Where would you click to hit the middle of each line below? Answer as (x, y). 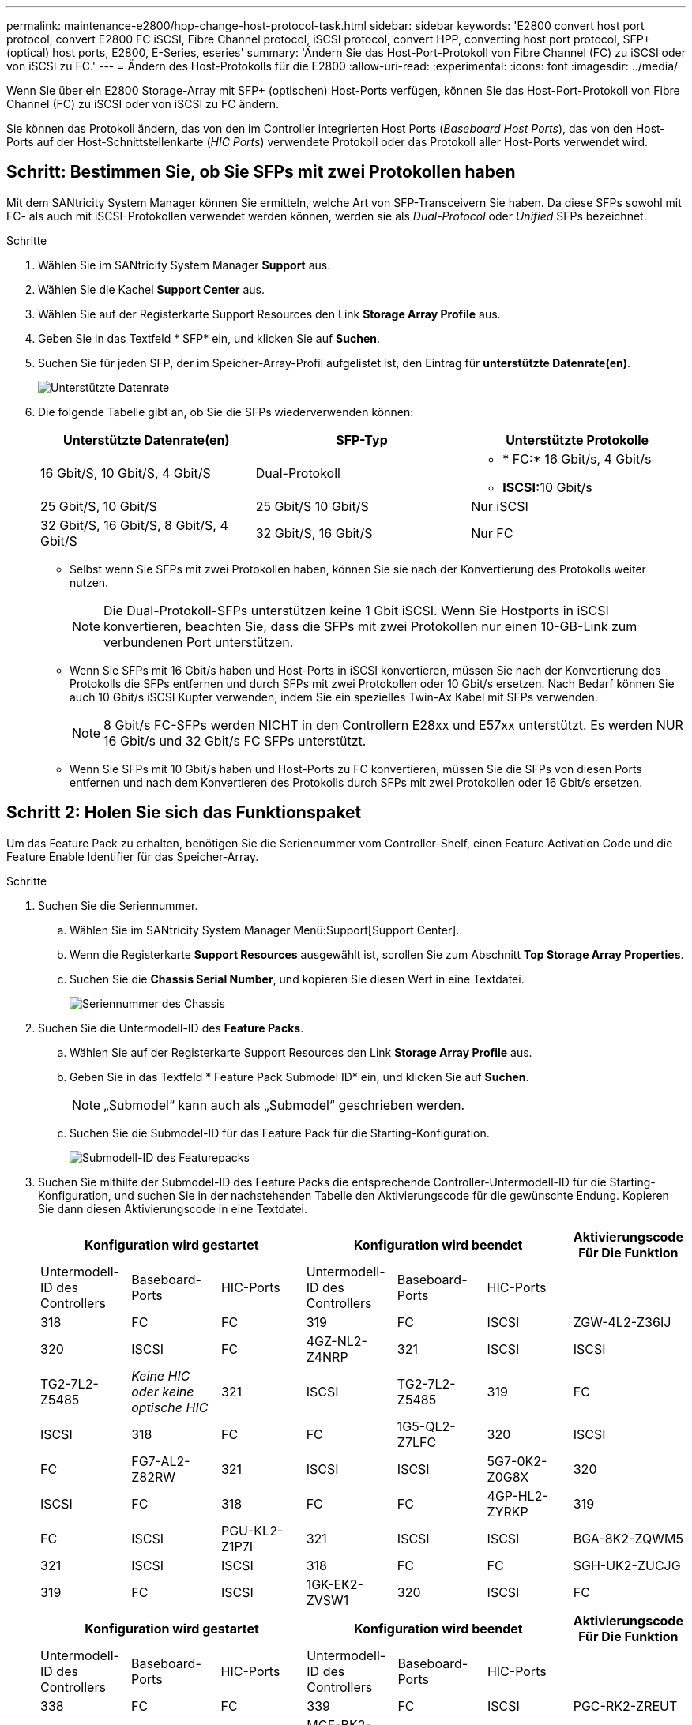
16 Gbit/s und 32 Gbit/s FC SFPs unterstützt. (235, 740)
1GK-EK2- (335, 1584)
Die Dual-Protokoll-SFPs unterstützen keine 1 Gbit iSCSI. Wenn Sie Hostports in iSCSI (356, 610)
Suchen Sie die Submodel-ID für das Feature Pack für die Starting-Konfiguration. (280, 1133)
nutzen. (89, 582)
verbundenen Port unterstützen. (199, 642)
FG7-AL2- (161, 1461)
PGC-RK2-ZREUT (625, 1706)
